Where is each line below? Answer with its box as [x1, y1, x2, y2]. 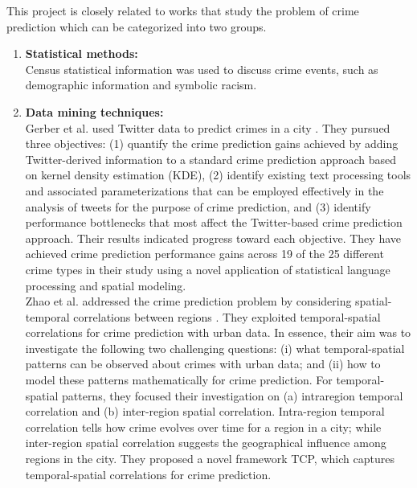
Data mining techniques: [25, 103, 164, 120]
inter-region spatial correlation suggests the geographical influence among [25, 434, 386, 451]
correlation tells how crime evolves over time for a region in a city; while [25, 418, 382, 435]
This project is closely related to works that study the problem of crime [6, 2, 359, 18]
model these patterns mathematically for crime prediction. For [25, 371, 333, 388]
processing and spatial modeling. [25, 277, 186, 293]
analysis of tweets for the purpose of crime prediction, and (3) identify [25, 198, 371, 215]
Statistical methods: [25, 45, 138, 62]
